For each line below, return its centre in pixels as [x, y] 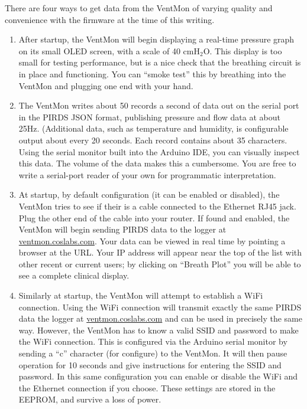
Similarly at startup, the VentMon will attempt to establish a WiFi [141, 295]
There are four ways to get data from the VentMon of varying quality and [139, 8]
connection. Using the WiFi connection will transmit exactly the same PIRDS [160, 307]
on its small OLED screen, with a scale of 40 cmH [109, 50]
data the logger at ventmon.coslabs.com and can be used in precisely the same [160, 318]
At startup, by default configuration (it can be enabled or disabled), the [149, 194]
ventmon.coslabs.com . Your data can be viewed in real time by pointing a [152, 241]
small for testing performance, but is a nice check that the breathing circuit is [160, 62]
